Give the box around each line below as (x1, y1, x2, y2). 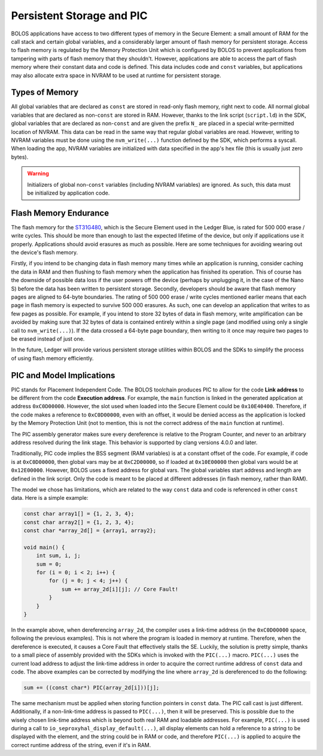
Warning (27, 170, 49, 177)
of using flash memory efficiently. (11, 354, 94, 362)
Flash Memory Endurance (11, 208, 109, 218)
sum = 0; (36, 560, 62, 567)
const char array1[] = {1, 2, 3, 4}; (23, 511, 135, 517)
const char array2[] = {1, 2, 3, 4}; (23, 518, 135, 526)
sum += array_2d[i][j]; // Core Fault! (61, 585, 179, 593)
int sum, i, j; (36, 552, 81, 559)
